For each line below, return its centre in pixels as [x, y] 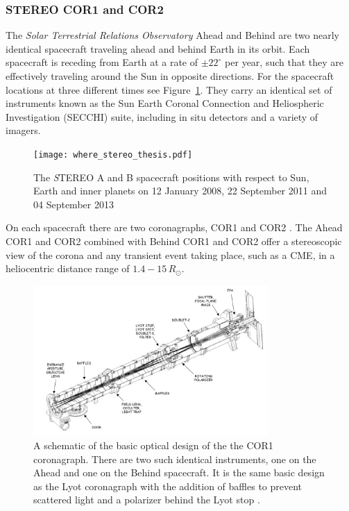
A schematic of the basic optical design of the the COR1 [153, 445]
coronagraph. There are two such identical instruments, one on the [175, 459]
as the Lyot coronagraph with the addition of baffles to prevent [168, 486]
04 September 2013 [74, 204]
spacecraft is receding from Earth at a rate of [102, 62]
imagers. [23, 130]
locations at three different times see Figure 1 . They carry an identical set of [169, 89]
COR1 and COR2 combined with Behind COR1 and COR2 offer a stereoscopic [174, 241]
